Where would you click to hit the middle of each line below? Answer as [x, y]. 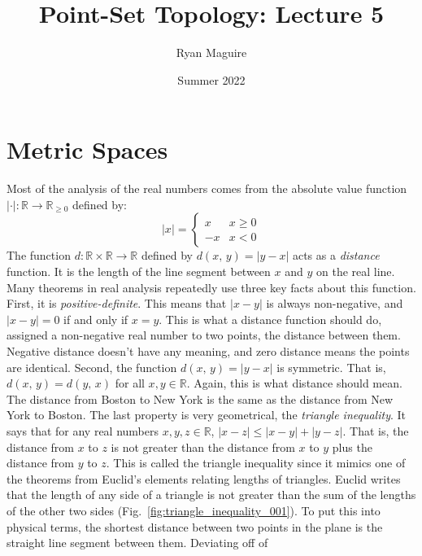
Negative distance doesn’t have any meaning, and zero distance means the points [208, 351]
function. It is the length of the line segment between [139, 271]
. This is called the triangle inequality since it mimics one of [256, 463]
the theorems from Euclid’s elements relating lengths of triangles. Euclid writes [204, 478]
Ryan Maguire [211, 53]
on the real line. [355, 271]
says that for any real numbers [83, 430]
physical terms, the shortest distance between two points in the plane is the [195, 526]
